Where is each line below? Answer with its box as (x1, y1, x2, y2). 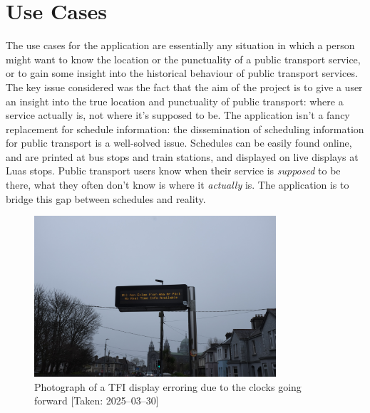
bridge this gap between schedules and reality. (6, 191, 206, 206)
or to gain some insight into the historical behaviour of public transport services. (6, 66, 358, 80)
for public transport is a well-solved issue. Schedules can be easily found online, (6, 135, 352, 150)
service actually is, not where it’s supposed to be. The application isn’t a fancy (6, 108, 350, 122)
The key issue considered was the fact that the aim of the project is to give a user (6, 79, 363, 94)
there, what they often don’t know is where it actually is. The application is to (6, 177, 349, 192)
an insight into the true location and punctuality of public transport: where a (6, 93, 344, 108)
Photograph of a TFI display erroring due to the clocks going (34, 379, 302, 394)
